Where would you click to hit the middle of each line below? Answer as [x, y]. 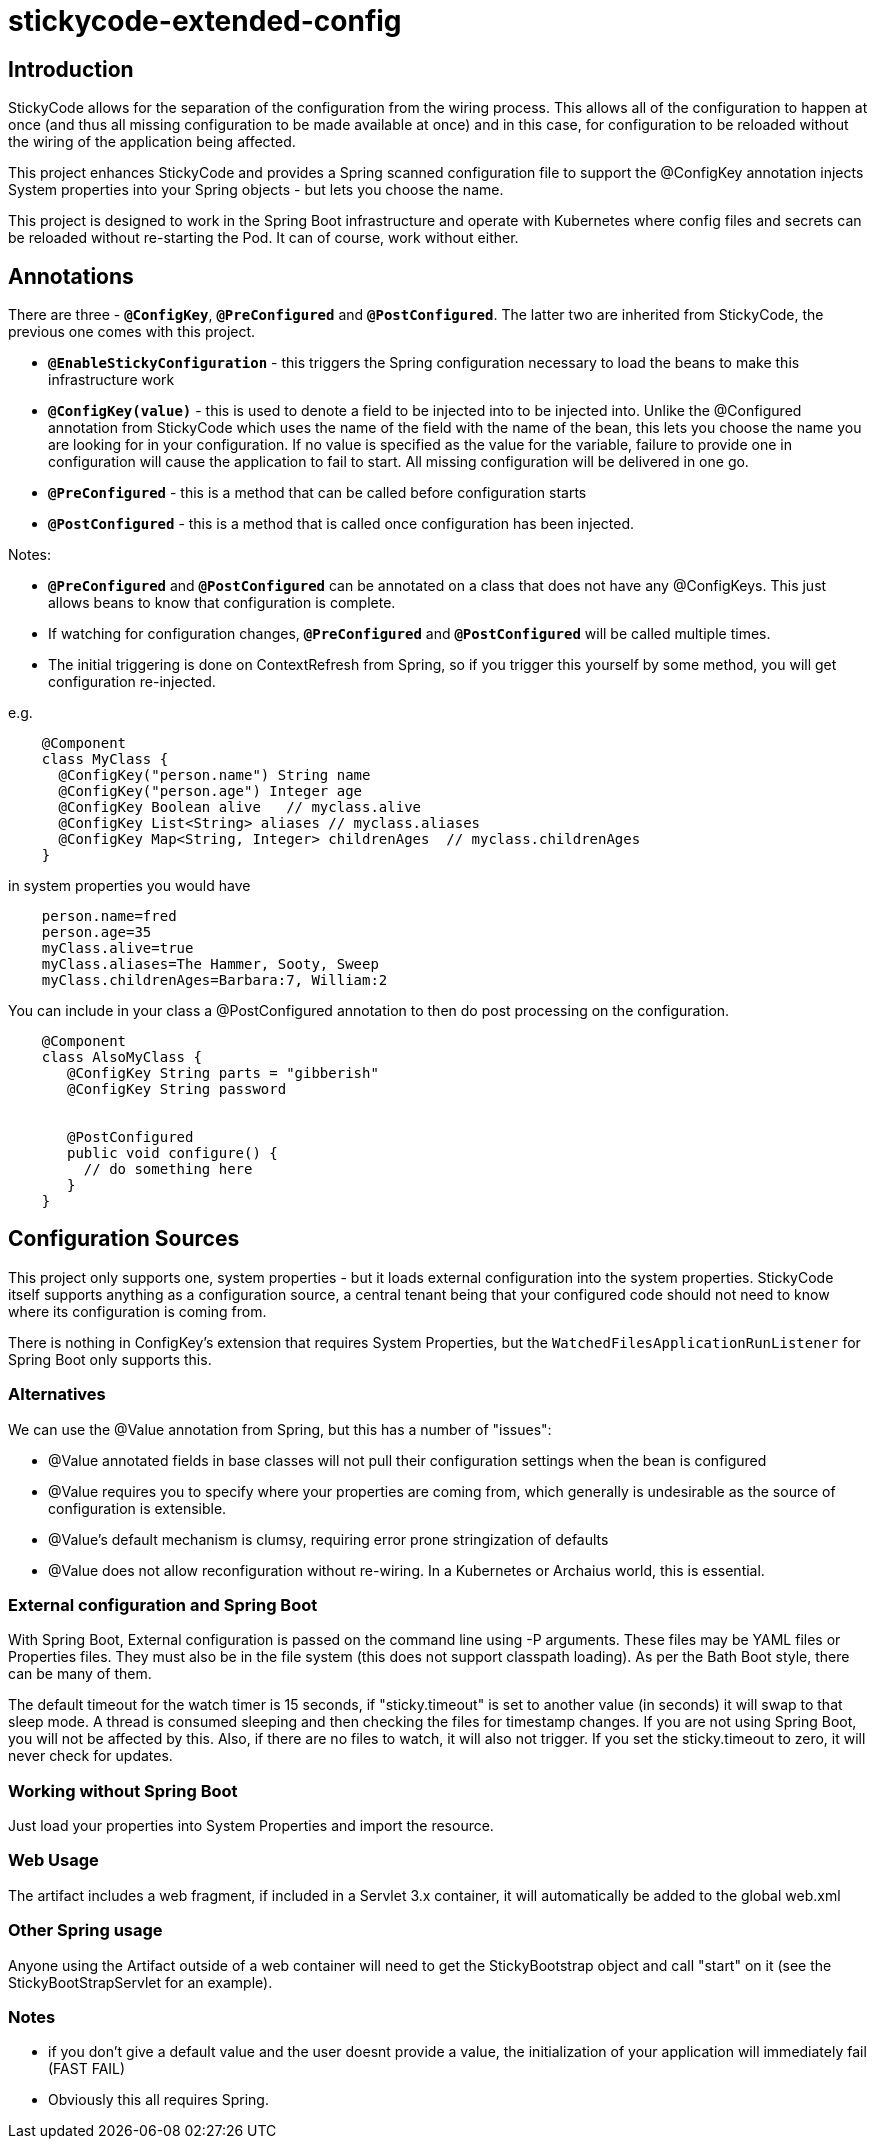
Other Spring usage [85, 1930]
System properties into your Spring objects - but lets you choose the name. [256, 190]
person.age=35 [96, 932]
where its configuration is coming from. [137, 1311]
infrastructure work [111, 380]
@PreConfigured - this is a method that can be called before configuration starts [317, 493]
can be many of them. [80, 1674]
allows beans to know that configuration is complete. [222, 603]
